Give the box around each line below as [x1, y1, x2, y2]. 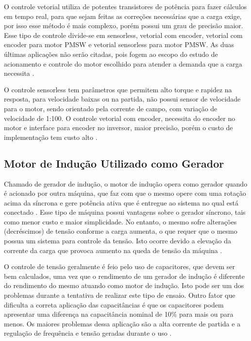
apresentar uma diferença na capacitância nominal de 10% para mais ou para [4, 309, 234, 319]
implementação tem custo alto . [4, 132, 98, 142]
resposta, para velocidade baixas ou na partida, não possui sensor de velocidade [4, 94, 241, 104]
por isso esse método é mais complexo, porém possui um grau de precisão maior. [4, 20, 243, 31]
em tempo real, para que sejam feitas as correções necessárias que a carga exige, [4, 11, 242, 21]
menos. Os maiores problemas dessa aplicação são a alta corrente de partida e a [4, 318, 241, 328]
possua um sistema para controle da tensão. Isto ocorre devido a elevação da [4, 236, 232, 246]
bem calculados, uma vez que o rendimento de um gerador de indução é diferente [4, 271, 245, 281]
